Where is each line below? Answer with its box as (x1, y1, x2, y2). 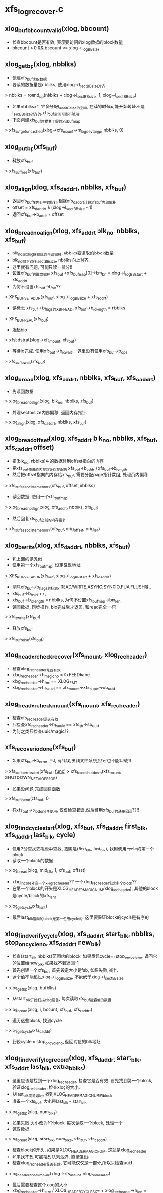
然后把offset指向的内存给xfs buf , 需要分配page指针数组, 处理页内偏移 (12, 472, 148, 479)
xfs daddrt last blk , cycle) (5, 831, 76, 840)
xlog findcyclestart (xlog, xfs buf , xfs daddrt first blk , (5, 822, 147, 831)
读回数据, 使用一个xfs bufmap (12, 494, 68, 501)
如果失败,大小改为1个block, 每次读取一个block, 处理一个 (12, 1120, 123, 1126)
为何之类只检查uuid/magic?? (12, 728, 69, 734)
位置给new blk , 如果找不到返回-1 (16, 960, 79, 967)
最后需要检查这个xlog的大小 (12, 1181, 68, 1188)
